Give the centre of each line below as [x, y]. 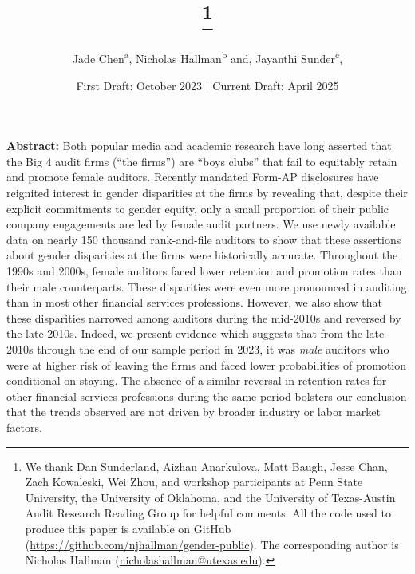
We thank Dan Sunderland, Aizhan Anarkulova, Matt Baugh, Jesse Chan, [206, 466]
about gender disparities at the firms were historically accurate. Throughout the [202, 255]
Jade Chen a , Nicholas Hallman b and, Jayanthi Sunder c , [207, 57]
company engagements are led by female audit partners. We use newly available [201, 224]
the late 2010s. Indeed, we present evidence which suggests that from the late [196, 333]
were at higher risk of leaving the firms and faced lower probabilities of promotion [207, 364]
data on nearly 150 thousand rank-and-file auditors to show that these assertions [204, 239]
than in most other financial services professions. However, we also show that [194, 302]
